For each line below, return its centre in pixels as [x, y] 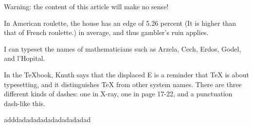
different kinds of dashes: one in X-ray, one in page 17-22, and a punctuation [118, 94]
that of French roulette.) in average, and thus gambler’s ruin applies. [106, 32]
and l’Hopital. [25, 58]
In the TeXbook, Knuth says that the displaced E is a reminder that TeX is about [126, 74]
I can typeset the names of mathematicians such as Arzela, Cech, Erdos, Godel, [123, 48]
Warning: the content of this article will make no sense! [86, 6]
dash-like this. [25, 103]
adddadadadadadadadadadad [47, 119]
